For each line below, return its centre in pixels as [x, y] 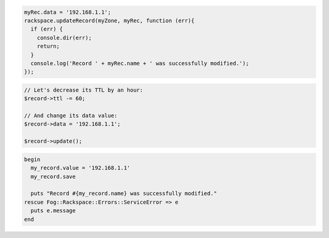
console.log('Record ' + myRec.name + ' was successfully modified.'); [140, 63]
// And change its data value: [71, 116]
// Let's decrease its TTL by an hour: [83, 90]
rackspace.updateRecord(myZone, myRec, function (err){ [109, 20]
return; [48, 46]
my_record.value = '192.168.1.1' [80, 168]
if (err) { [47, 29]
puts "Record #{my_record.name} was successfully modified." [124, 193]
